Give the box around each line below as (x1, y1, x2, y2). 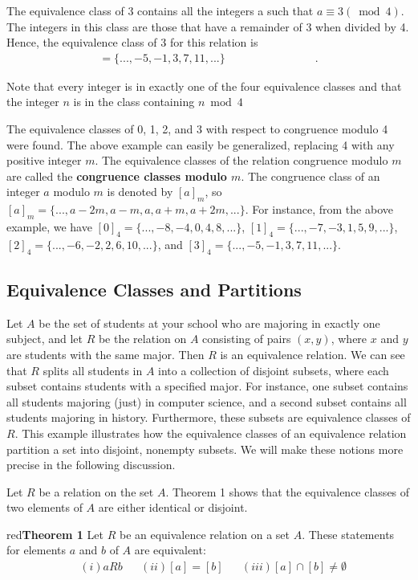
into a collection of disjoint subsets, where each (158, 361, 389, 378)
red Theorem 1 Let (6, 525, 103, 542)
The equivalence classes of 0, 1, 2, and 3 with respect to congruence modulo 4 (6, 120, 388, 137)
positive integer (6, 152, 82, 169)
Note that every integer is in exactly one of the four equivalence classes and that (6, 77, 402, 94)
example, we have (6, 218, 92, 235)
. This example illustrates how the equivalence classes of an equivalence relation (14, 424, 407, 441)
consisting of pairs (202, 330, 291, 347)
